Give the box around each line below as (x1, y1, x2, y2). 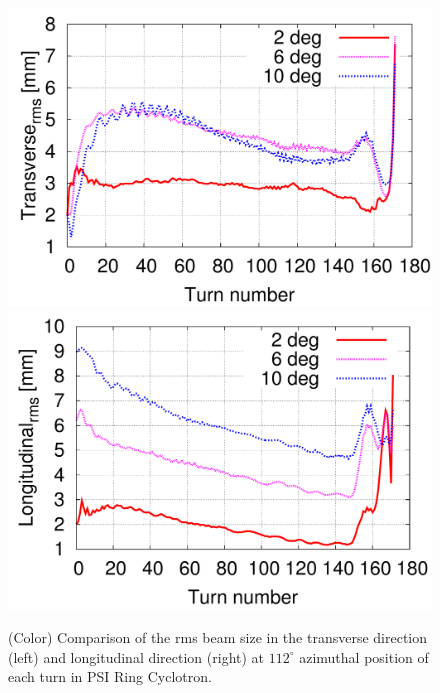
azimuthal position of (299, 646, 429, 667)
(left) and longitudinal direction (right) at (8, 646, 265, 667)
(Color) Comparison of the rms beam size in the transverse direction (8, 627, 428, 648)
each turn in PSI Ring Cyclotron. (8, 666, 212, 687)
